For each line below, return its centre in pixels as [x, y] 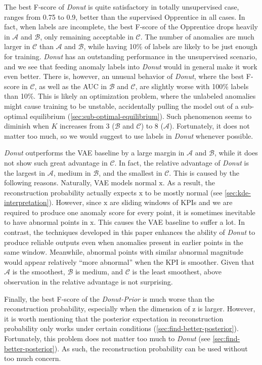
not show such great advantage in [56, 162]
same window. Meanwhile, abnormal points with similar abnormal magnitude [124, 252]
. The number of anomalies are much [197, 36]
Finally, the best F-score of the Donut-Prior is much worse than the [109, 298]
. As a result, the [189, 182]
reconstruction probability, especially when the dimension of [97, 309]
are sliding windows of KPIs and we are [171, 202]
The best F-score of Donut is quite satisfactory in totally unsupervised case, [122, 7]
